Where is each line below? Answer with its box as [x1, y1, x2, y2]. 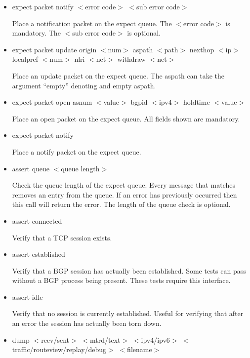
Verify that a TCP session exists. [12, 232, 112, 242]
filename [127, 344, 152, 355]
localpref [12, 54, 38, 64]
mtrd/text [90, 334, 121, 345]
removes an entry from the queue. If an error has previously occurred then [12, 189, 237, 199]
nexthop [189, 44, 214, 54]
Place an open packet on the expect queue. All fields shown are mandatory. [12, 113, 240, 123]
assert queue [12, 163, 50, 173]
